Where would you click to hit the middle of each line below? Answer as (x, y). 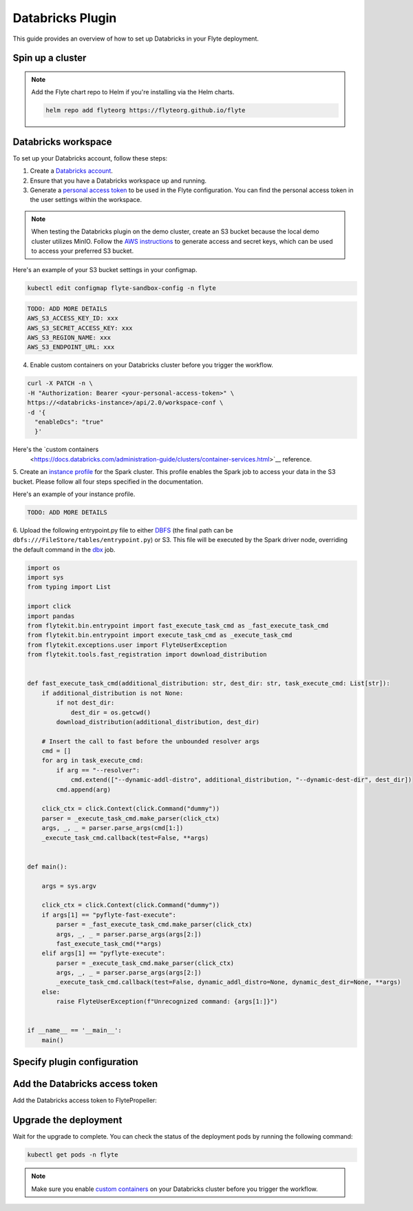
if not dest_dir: (85, 703)
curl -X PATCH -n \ (60, 383)
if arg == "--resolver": (98, 770)
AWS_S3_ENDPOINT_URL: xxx (71, 347)
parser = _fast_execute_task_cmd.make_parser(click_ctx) (154, 924)
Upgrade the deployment (67, 1120)
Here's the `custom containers (56, 449)
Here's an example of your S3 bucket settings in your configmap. (105, 270)
